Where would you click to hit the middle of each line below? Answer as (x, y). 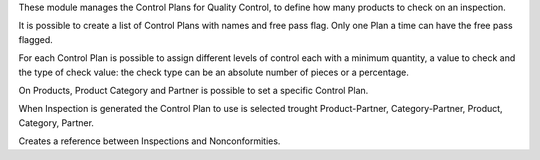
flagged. (36, 39)
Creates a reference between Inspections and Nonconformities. (149, 141)
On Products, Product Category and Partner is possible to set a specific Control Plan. (193, 90)
